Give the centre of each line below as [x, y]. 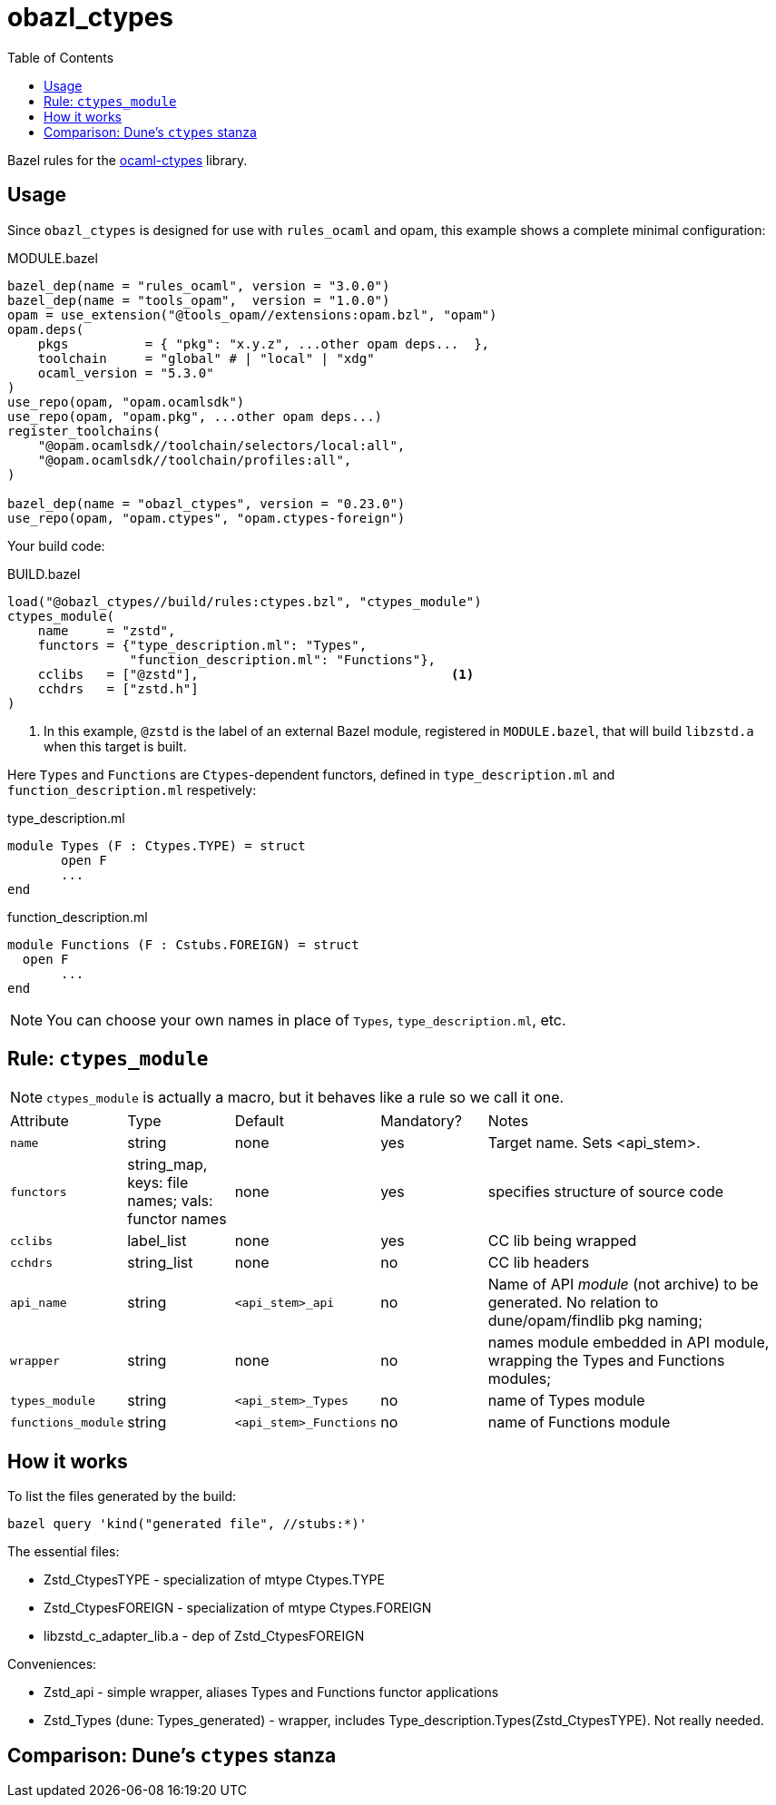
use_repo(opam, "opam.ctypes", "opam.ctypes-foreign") [206, 518]
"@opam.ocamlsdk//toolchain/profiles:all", [195, 460]
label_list [157, 1241]
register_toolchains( [84, 431]
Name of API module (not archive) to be [623, 1285]
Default [259, 1121]
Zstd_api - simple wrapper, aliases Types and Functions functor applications [271, 1692]
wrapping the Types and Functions [606, 1361]
